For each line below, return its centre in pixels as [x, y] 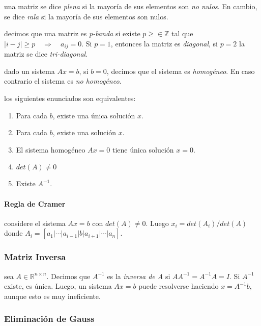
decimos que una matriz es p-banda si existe [72, 33]
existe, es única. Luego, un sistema [58, 286]
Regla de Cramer [35, 203]
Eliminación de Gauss [49, 319]
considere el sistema [35, 223]
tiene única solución [143, 149]
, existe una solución [84, 132]
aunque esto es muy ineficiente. [52, 296]
